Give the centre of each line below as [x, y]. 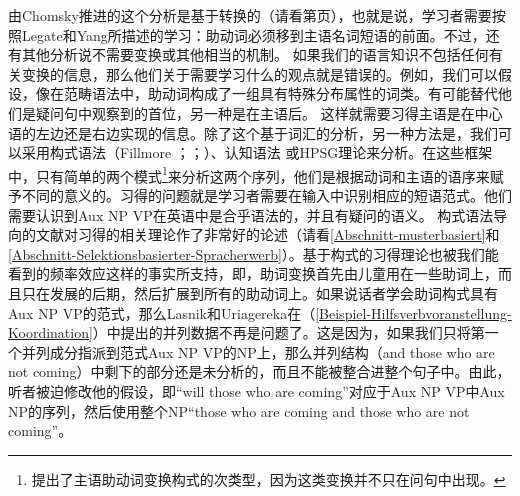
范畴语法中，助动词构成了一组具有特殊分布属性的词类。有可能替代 [280, 93]
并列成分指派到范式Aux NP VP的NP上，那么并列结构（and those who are [258, 351]
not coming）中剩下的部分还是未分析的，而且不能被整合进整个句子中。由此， [259, 371]
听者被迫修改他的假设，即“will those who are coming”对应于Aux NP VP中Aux [256, 390]
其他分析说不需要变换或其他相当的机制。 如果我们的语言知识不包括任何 [255, 54]
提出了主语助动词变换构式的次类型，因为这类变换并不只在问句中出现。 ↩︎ [268, 478]
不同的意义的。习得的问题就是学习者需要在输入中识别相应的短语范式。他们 [266, 195]
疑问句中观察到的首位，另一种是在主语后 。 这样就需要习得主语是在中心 [269, 112]
